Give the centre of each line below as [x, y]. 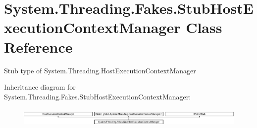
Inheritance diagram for [40, 87]
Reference [38, 47]
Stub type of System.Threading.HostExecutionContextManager [100, 70]
